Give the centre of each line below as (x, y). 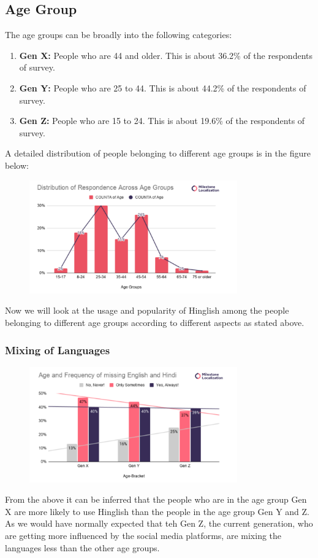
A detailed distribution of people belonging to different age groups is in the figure (158, 153)
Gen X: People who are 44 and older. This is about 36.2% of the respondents (166, 55)
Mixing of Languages (58, 350)
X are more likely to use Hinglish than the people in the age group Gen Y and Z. (157, 511)
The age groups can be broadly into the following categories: (119, 35)
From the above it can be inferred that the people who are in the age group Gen (156, 499)
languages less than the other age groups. (82, 547)
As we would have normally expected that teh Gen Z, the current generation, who (159, 523)
